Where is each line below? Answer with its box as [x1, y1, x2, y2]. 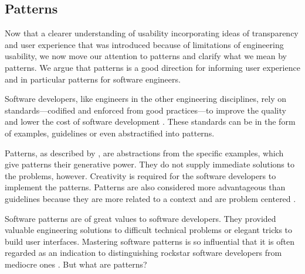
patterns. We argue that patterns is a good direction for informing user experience [5, 61, 300, 73]
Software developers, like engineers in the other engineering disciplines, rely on [5, 93, 287, 105]
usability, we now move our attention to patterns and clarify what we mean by [5, 50, 287, 62]
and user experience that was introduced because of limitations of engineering [5, 38, 284, 50]
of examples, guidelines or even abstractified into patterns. [5, 126, 215, 139]
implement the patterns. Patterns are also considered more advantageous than [5, 181, 286, 193]
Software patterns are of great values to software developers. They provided [5, 212, 276, 224]
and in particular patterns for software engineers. [5, 73, 181, 85]
